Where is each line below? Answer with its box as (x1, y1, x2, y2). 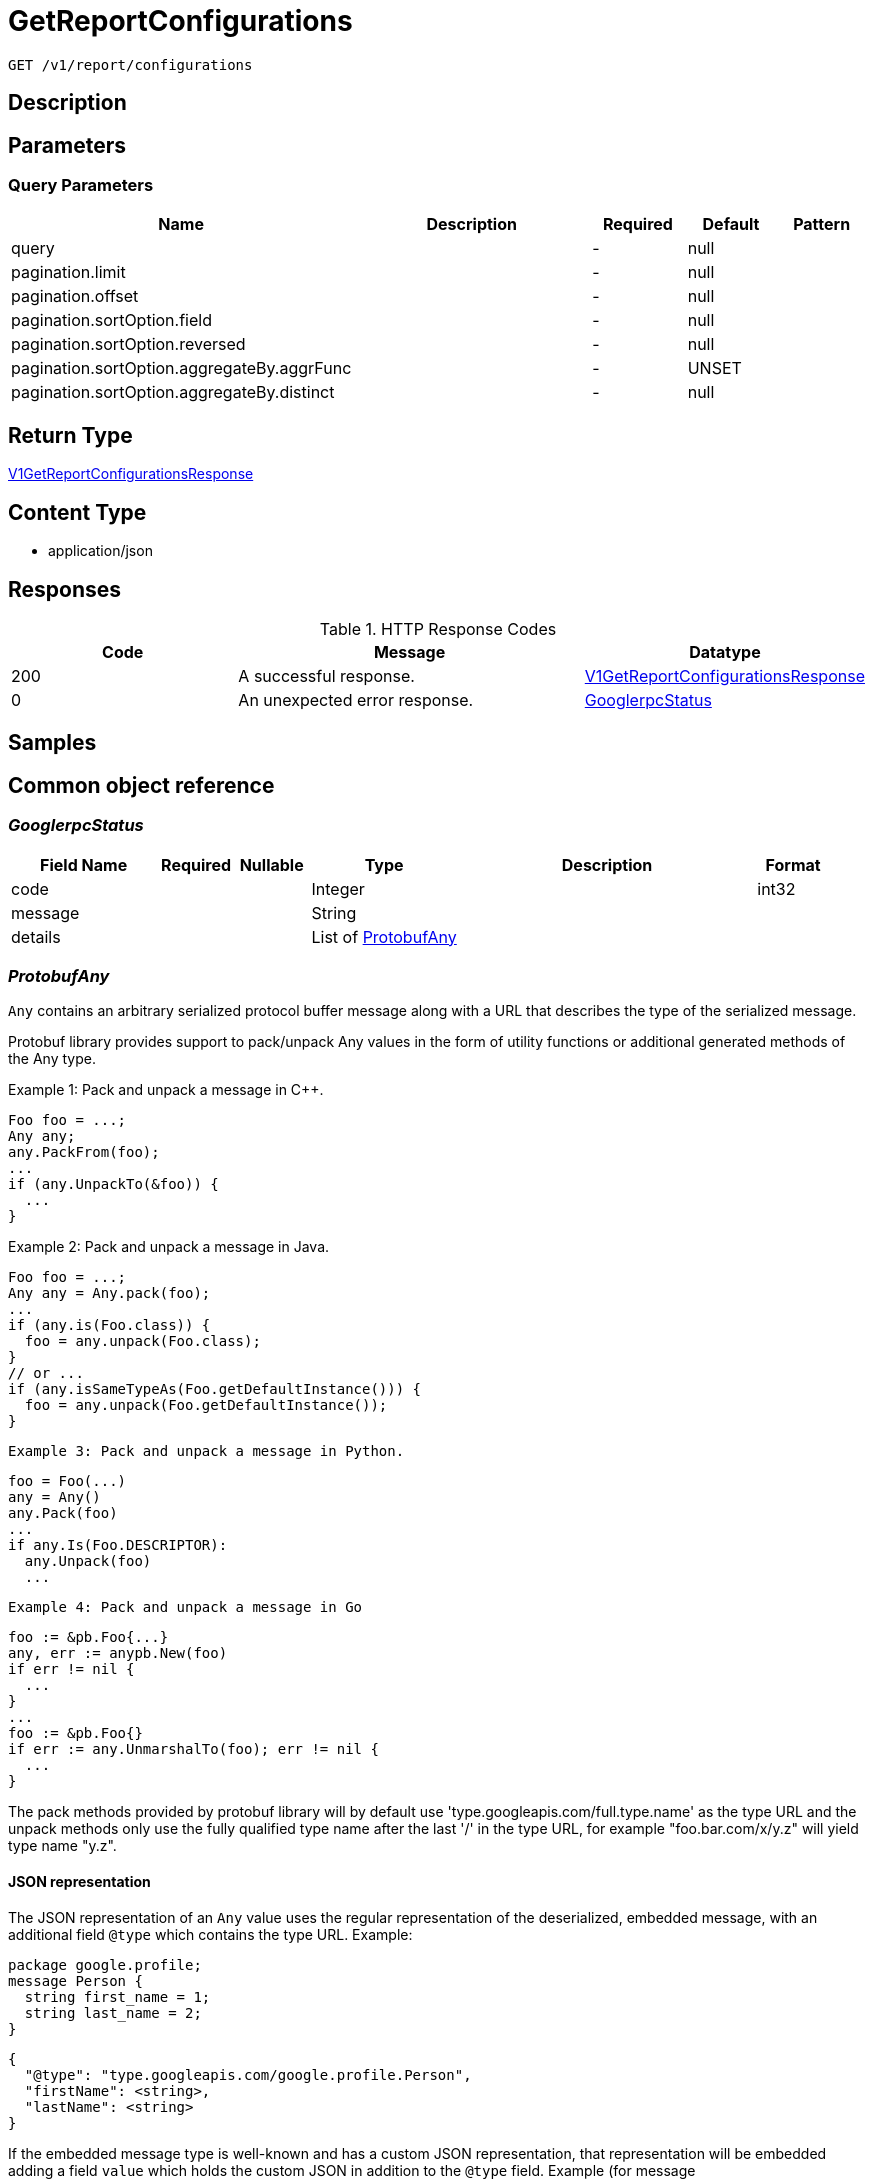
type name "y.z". (8, 1837, 117, 1855)
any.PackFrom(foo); (8, 1144, 160, 1161)
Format (765, 854, 821, 875)
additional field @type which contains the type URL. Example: (8, 1925, 413, 1943)
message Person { (8, 1972, 143, 1989)
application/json (48, 542, 153, 560)
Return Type (8, 422, 133, 448)
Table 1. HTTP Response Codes (319, 618, 557, 639)
